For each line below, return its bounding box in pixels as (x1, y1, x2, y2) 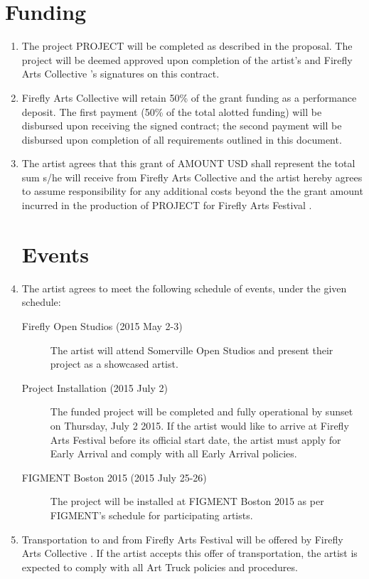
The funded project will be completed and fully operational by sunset (50, 404, 353, 419)
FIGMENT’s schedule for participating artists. (50, 507, 253, 522)
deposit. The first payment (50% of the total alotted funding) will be (21, 104, 322, 119)
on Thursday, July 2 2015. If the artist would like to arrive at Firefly (50, 418, 349, 432)
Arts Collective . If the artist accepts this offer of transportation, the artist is (21, 546, 358, 561)
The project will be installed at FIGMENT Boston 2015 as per (50, 494, 324, 509)
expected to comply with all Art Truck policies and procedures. (21, 559, 298, 574)
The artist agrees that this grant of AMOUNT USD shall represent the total (21, 156, 355, 171)
